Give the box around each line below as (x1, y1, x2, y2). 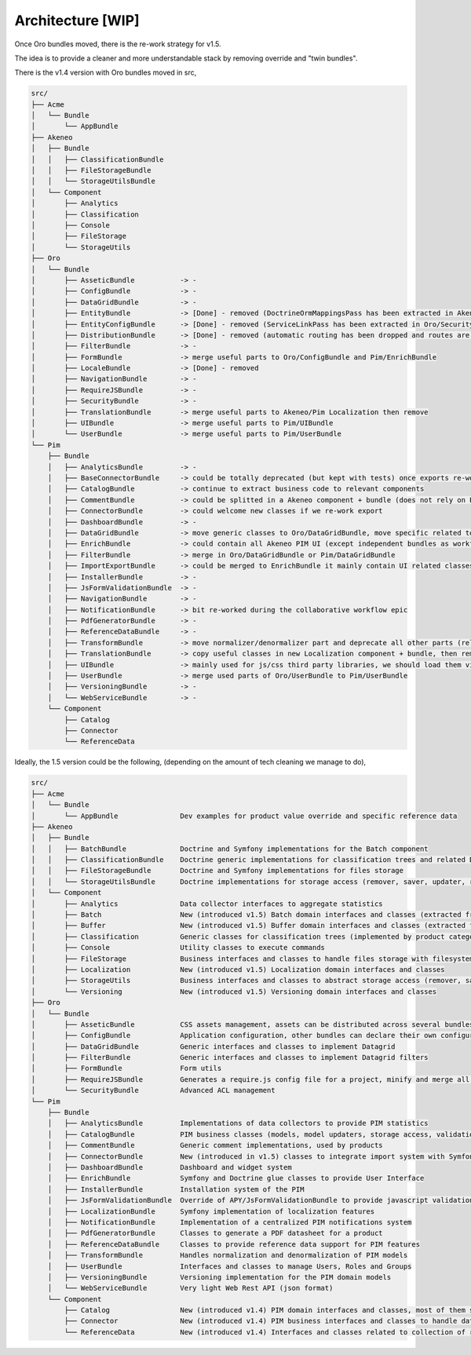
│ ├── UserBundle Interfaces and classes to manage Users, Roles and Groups (47, 1262, 412, 1271)
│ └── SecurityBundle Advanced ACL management (31, 1086, 276, 1095)
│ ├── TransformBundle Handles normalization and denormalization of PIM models (47, 1251, 408, 1260)
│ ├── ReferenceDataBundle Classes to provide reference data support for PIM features (47, 1240, 420, 1248)
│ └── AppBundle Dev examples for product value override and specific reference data (31, 811, 458, 820)
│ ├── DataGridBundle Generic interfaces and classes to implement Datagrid (31, 1042, 396, 1051)
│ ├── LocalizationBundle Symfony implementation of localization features (47, 1207, 375, 1216)
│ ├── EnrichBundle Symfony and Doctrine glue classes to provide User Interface (47, 1174, 425, 1183)
